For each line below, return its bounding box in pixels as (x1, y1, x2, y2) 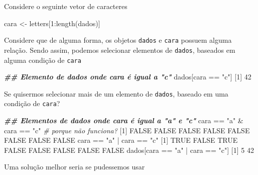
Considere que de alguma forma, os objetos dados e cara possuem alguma (4, 35, 232, 45)
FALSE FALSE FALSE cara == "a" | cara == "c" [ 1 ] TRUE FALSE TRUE (4, 135, 238, 145)
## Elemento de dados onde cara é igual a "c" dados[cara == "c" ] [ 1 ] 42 (4, 71, 251, 82)
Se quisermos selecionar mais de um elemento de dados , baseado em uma (4, 88, 228, 99)
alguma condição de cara (4, 54, 81, 65)
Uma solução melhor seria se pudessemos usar (4, 161, 145, 172)
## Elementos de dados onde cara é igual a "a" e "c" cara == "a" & (4, 115, 243, 126)
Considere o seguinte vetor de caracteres (4, 1, 127, 11)
